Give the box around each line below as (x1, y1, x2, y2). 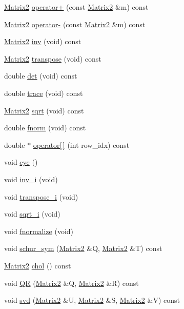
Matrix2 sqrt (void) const (4, 105, 84, 115)
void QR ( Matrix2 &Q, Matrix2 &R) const (4, 277, 139, 288)
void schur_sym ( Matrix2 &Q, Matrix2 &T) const (4, 243, 162, 254)
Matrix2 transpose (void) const (4, 53, 101, 64)
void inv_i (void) (4, 173, 58, 184)
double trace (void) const (4, 87, 83, 98)
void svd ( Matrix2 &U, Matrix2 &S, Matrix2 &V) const (4, 295, 180, 305)
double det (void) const (4, 70, 77, 81)
